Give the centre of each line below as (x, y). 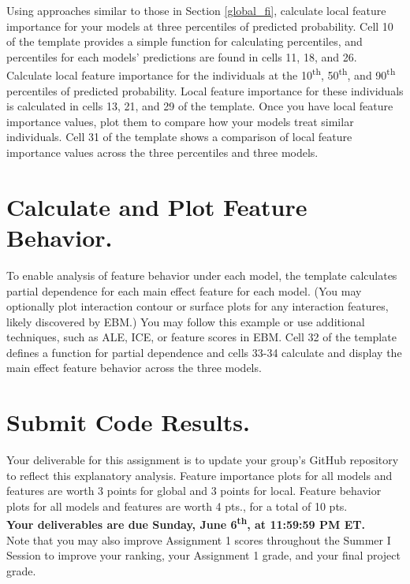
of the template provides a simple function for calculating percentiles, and (184, 41)
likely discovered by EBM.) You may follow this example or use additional (186, 321)
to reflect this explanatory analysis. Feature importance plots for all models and (199, 475)
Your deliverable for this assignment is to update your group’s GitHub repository (203, 460)
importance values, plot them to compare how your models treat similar (180, 121)
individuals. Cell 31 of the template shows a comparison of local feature (179, 137)
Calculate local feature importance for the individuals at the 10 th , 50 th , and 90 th (201, 74)
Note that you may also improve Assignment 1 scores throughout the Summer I (199, 539)
